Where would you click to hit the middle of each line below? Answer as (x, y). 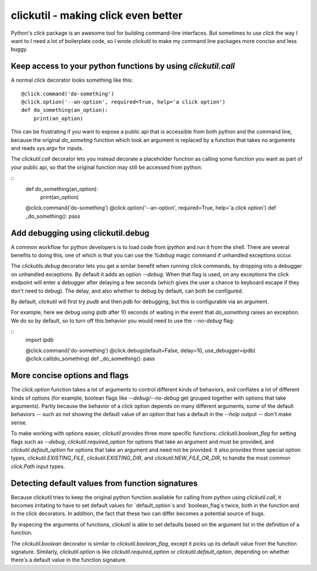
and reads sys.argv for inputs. (47, 148)
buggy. (19, 49)
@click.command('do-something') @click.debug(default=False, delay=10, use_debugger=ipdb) (141, 350)
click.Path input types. (38, 466)
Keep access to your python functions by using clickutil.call (123, 66)
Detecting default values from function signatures (104, 483)
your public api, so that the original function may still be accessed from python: (107, 167)
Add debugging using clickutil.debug (80, 233)
